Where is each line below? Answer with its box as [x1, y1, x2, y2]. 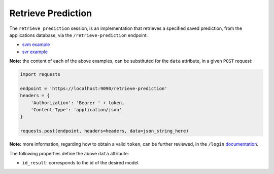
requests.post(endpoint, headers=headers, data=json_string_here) [20, 128, 189, 134]
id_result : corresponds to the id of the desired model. [22, 159, 140, 165]
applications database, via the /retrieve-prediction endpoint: [9, 32, 148, 38]
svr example [22, 49, 48, 55]
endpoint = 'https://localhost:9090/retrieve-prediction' [20, 85, 167, 91]
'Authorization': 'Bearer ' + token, [30, 100, 125, 106]
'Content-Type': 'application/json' [30, 107, 122, 113]
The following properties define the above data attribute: [9, 150, 129, 156]
